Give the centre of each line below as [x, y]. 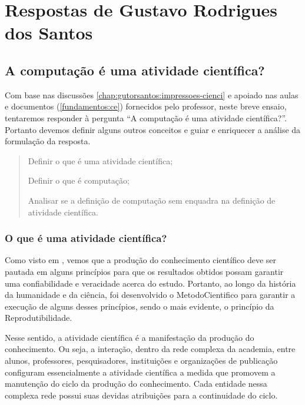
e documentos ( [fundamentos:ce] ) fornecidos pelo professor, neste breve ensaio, [146, 106]
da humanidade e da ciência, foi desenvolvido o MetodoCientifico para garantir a [150, 295]
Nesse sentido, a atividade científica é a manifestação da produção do [130, 337]
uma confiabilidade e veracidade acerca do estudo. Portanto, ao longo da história [150, 283]
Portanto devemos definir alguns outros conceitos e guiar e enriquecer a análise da [153, 129]
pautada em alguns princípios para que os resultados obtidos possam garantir [144, 271]
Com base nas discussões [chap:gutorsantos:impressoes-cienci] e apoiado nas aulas [152, 94]
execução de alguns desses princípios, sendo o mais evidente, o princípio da [140, 306]
